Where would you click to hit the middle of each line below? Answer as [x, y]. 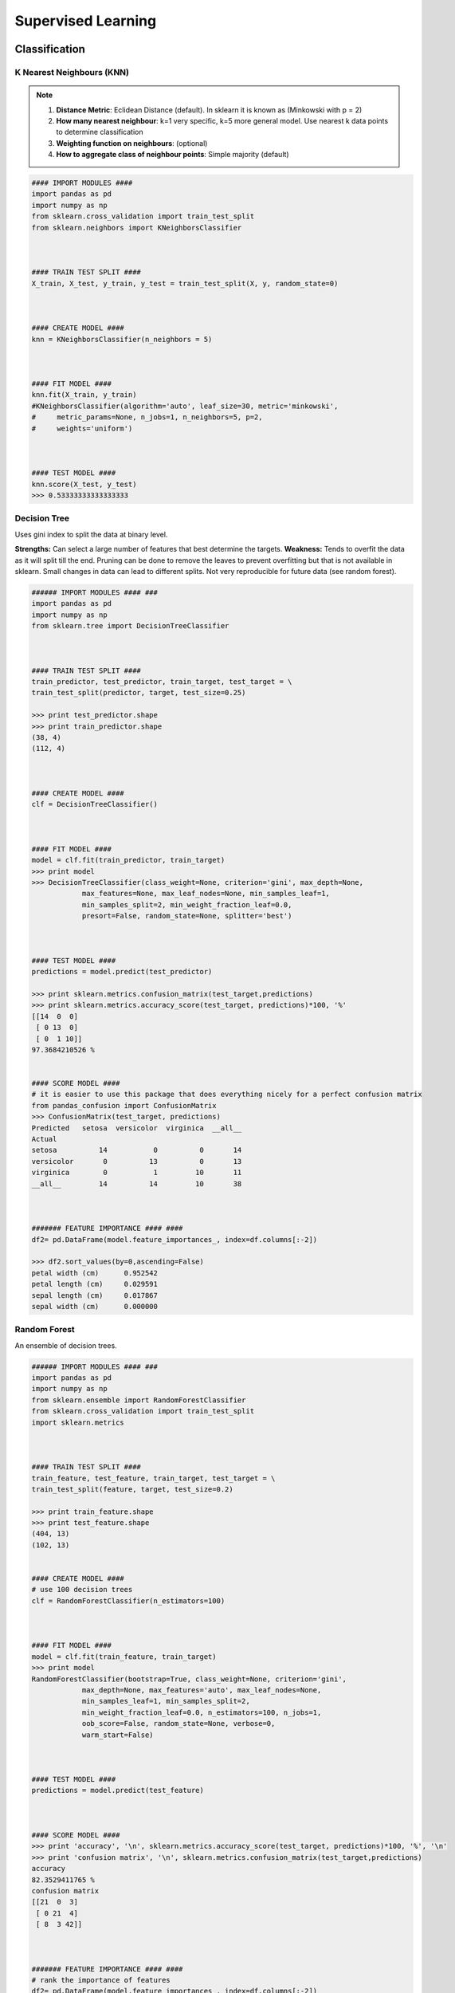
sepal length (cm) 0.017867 [95, 1295]
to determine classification [100, 132]
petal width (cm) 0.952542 [95, 1273]
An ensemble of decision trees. [66, 1345]
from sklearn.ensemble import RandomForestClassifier [139, 1400]
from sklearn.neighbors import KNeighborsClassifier [137, 228]
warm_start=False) [118, 1735]
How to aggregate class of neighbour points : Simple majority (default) [173, 155]
